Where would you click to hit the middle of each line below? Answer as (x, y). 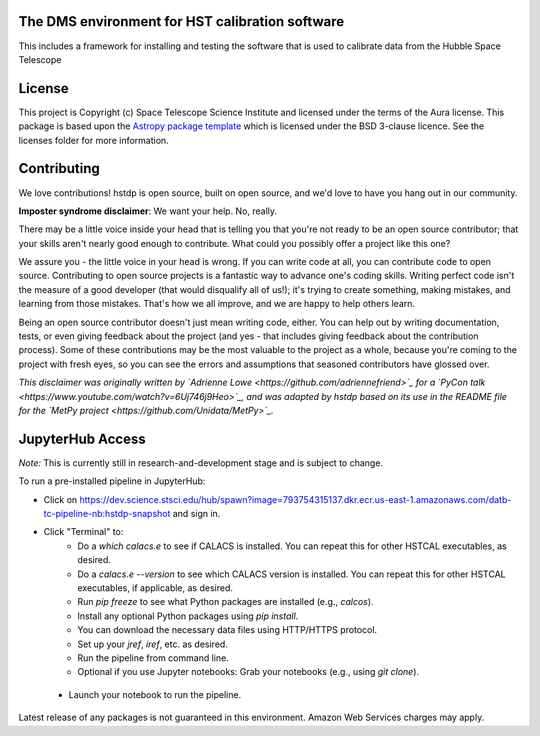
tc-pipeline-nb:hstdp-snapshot (107, 514)
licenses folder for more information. (93, 140)
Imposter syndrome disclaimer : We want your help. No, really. (148, 211)
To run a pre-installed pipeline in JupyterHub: (112, 481)
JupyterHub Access (82, 438)
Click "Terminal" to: (83, 532)
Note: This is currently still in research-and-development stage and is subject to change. (201, 462)
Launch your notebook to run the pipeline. (155, 694)
